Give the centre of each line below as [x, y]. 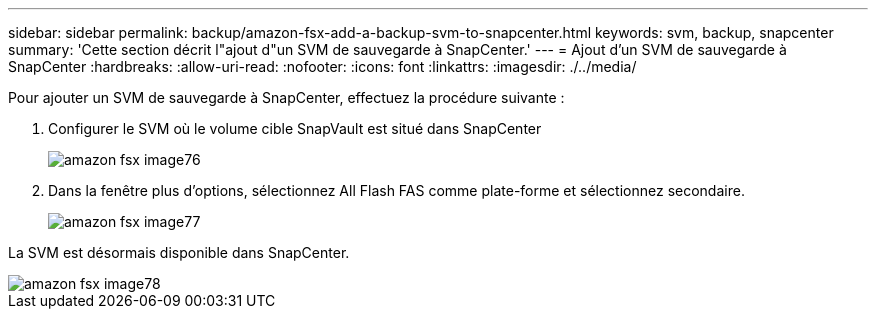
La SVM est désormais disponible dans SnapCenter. [179, 252]
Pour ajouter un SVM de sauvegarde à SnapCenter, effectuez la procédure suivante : [286, 97]
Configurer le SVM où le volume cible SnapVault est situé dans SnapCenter [295, 128]
